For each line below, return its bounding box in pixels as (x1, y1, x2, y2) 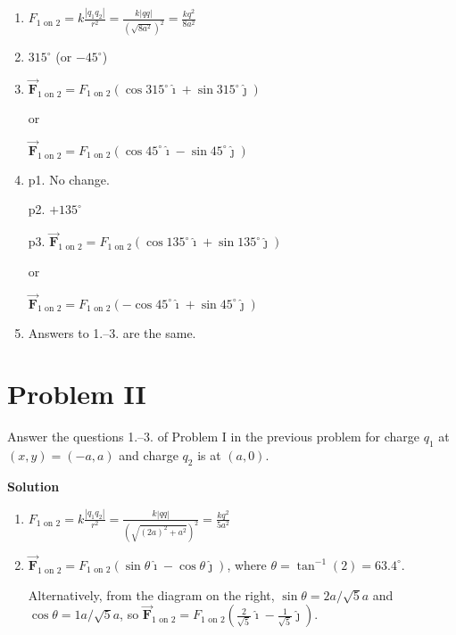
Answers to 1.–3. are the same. (28, 323, 196, 342)
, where (227, 555, 267, 573)
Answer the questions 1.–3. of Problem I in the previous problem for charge (7, 427, 419, 446)
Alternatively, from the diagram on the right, (28, 585, 275, 604)
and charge (119, 446, 178, 465)
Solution (7, 476, 60, 495)
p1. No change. (28, 169, 110, 188)
